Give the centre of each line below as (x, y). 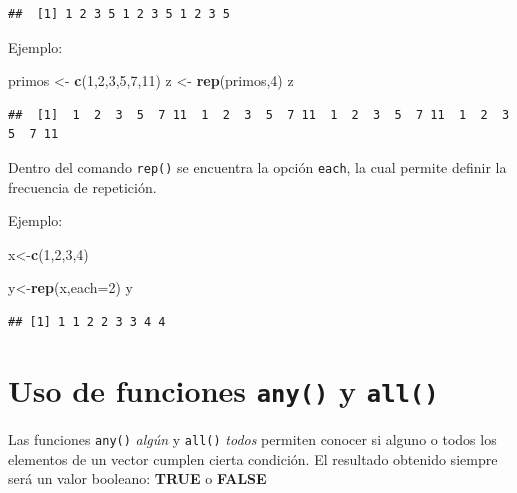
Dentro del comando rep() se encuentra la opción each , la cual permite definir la (257, 166)
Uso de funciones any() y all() (223, 389)
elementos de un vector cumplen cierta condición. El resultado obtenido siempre (253, 458)
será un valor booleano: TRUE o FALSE (137, 478)
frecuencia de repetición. (82, 186)
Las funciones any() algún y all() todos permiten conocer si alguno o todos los (252, 438)
